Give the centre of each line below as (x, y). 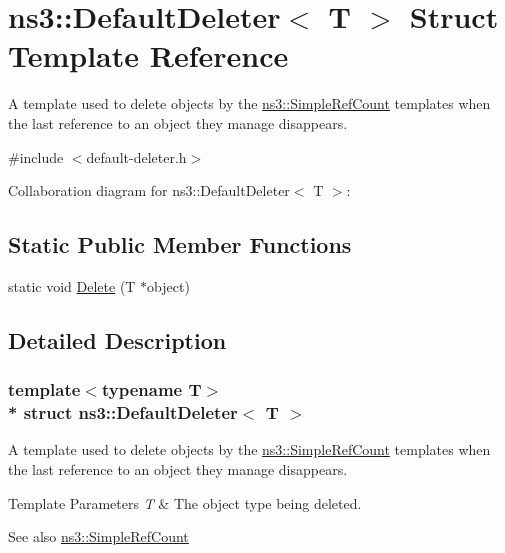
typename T (151, 389)
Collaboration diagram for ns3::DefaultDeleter (149, 190)
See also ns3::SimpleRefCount (98, 536)
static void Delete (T (72, 285)
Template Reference (148, 55)
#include (36, 156)
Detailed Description (117, 339)
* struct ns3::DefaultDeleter (123, 412)
